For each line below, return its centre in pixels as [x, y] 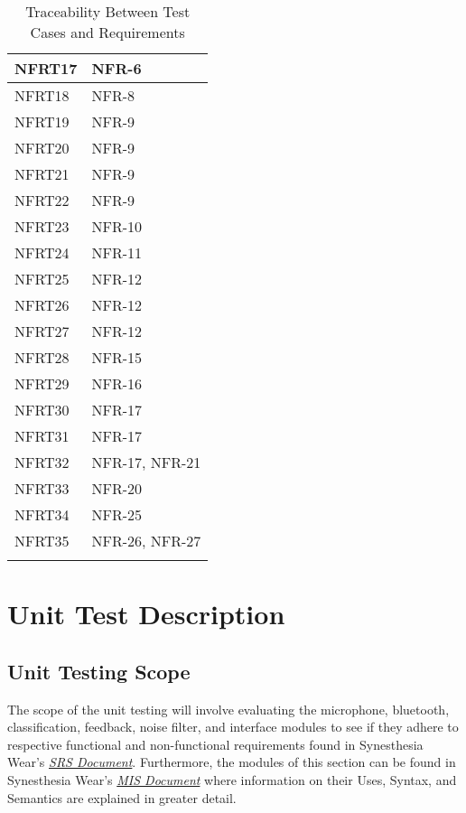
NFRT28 [42, 357]
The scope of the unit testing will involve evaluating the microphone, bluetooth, [228, 709]
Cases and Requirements [107, 32]
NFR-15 [117, 357]
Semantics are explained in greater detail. [122, 797]
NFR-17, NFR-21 [146, 462]
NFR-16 [117, 383]
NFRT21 [42, 174]
